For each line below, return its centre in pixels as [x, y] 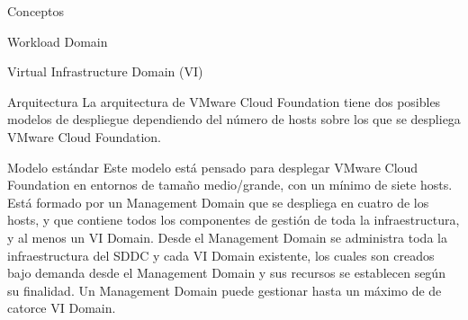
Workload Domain [58, 41]
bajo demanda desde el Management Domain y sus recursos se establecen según [226, 273]
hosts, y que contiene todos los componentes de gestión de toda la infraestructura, [234, 220]
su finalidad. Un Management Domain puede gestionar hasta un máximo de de [225, 290]
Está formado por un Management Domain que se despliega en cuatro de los [218, 202]
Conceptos [36, 11]
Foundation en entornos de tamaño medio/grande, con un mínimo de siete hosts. [230, 185]
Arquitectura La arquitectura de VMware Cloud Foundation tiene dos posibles [224, 101]
